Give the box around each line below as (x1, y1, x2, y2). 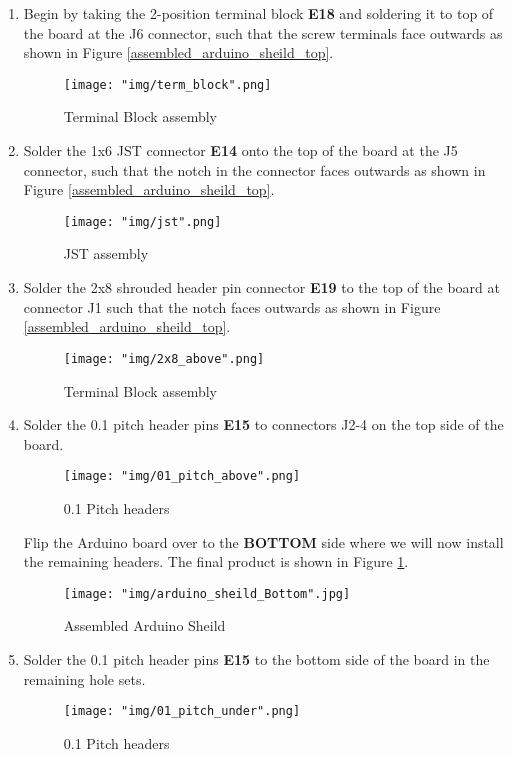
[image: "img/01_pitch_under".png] (63, 704, 301, 719)
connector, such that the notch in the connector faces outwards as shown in (23, 159, 486, 180)
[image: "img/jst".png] (63, 214, 222, 229)
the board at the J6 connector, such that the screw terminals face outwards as (23, 22, 503, 43)
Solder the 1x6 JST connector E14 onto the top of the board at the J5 (23, 140, 458, 161)
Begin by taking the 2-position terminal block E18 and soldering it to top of (23, 3, 494, 23)
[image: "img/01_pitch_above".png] (63, 469, 301, 484)
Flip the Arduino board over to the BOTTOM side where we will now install (23, 531, 504, 552)
